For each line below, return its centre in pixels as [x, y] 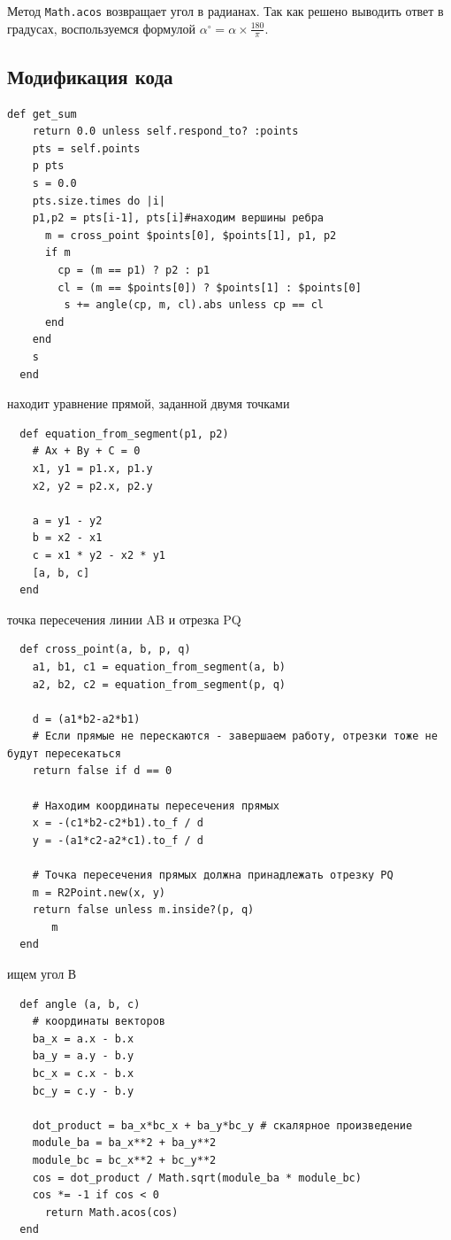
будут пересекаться [64, 753]
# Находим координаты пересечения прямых [156, 806]
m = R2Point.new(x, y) [99, 892]
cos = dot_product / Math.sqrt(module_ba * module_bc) [197, 1178]
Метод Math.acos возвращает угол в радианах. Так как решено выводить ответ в [225, 11]
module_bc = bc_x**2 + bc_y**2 [124, 1160]
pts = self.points [86, 148]
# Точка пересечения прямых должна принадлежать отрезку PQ [213, 876]
